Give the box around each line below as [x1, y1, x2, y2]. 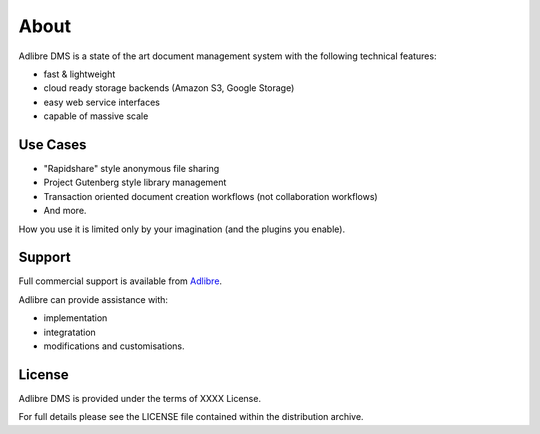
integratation [43, 326, 97, 338]
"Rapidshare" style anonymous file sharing [43, 163, 220, 175]
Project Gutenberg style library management [43, 176, 227, 189]
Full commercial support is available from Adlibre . [18, 275, 223, 287]
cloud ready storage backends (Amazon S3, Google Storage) [43, 82, 295, 94]
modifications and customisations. [43, 340, 185, 352]
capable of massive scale [43, 110, 149, 122]
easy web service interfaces [43, 96, 160, 108]
